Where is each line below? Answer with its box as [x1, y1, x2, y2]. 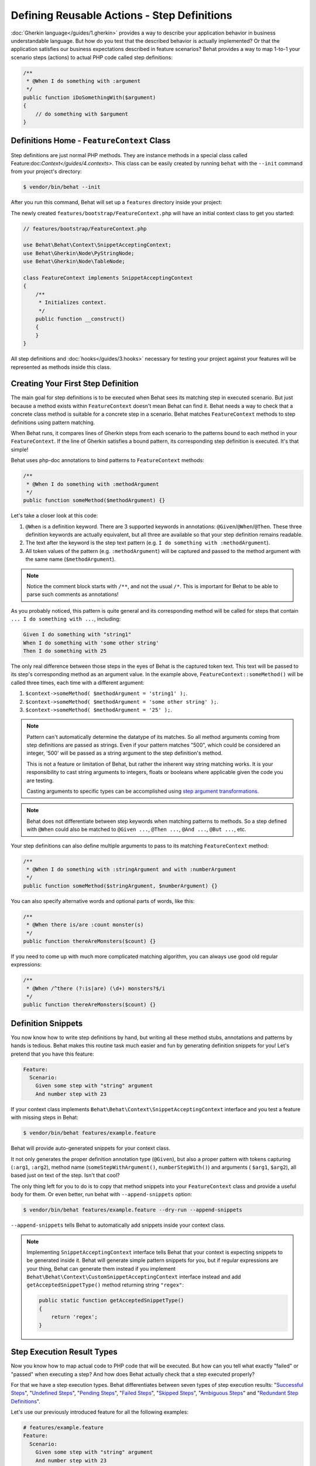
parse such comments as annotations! [26, 591, 119, 598]
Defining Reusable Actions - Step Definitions [11, 9, 232, 22]
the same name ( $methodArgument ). [25, 556, 116, 563]
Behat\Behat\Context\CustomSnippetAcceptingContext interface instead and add [26, 1273, 241, 1281]
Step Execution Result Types [11, 1347, 118, 1357]
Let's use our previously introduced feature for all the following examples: [11, 1409, 188, 1416]
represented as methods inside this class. [11, 364, 111, 371]
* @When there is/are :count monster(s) [26, 921, 144, 928]
